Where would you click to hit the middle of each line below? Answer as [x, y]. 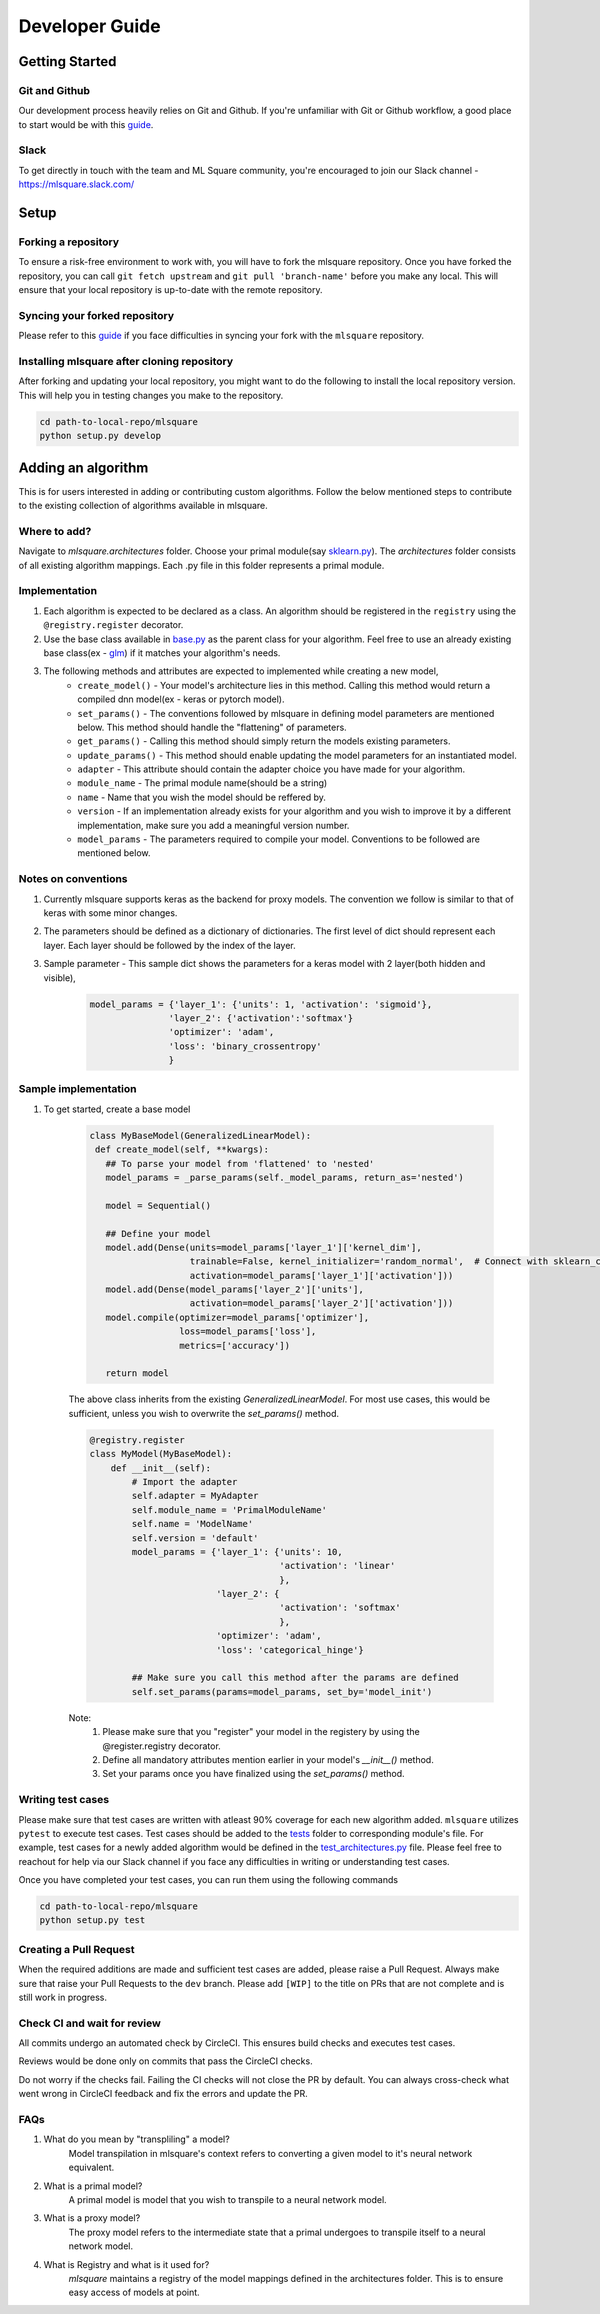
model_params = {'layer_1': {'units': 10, [237, 1551]
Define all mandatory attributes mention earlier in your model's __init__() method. [268, 1759]
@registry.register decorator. [113, 625]
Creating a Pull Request [76, 1949]
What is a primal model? [93, 2186]
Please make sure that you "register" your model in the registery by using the [261, 1732]
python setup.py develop [100, 436]
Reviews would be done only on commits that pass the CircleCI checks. [166, 2061]
